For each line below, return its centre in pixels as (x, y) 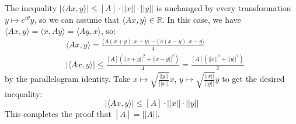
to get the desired (253, 79)
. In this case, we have (201, 19)
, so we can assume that (77, 19)
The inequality (31, 8)
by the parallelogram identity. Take (68, 79)
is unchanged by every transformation (224, 8)
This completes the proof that (58, 114)
